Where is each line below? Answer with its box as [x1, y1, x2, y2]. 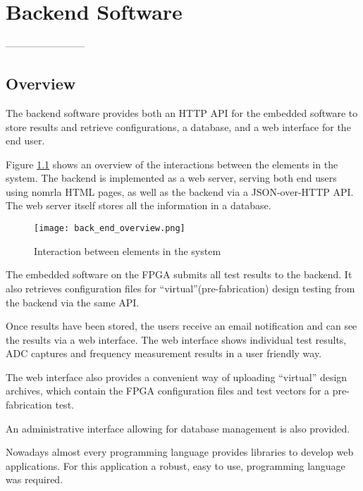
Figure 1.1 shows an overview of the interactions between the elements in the [6, 156, 338, 171]
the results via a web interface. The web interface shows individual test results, [6, 332, 347, 347]
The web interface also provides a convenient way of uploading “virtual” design [6, 369, 347, 384]
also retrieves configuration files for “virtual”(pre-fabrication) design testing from [6, 280, 355, 295]
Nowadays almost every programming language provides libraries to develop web [6, 445, 354, 459]
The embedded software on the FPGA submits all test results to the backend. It [6, 267, 352, 282]
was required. [6, 472, 63, 487]
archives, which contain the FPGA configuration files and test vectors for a [6, 383, 330, 398]
